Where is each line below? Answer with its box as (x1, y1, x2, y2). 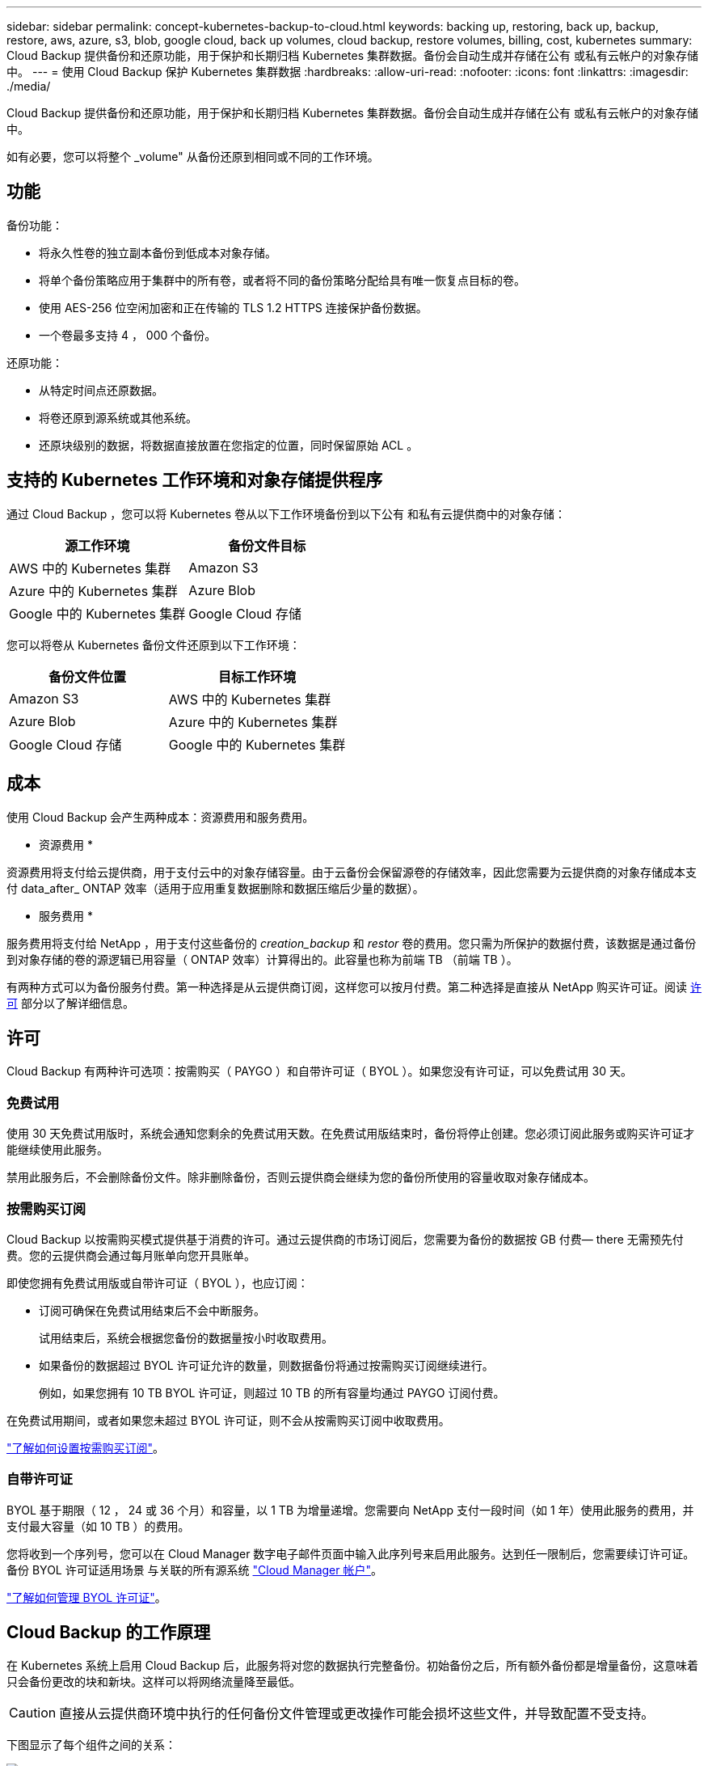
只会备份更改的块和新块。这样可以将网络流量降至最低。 (6, 1675, 301, 1689)
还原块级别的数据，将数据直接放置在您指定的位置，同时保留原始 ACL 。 (39, 437, 419, 452)
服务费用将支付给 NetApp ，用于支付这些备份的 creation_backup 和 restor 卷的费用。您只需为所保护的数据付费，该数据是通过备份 (6, 936, 697, 950)
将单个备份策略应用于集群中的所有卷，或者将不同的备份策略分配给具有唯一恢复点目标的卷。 (39, 273, 525, 287)
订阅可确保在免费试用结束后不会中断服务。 (39, 1303, 265, 1317)
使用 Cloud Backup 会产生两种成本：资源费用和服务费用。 (6, 809, 314, 824)
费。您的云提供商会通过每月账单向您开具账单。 (6, 1248, 255, 1262)
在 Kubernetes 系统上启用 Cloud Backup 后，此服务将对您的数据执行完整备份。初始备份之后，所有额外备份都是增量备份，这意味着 (6, 1658, 698, 1673)
